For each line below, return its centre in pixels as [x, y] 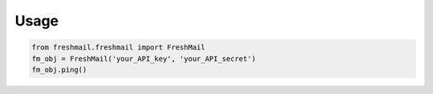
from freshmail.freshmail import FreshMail [119, 47]
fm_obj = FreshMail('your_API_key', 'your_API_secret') [144, 59]
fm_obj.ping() [59, 69]
